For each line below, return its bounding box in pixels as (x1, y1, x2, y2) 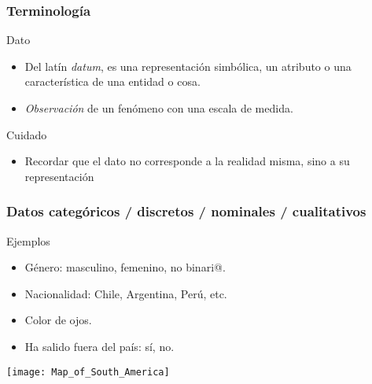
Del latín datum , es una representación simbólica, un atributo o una (24, 57, 352, 74)
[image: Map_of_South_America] (6, 366, 170, 378)
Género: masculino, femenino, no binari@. (24, 259, 226, 275)
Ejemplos (6, 232, 50, 249)
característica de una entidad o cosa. (24, 73, 201, 90)
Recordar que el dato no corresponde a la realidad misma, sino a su (24, 153, 350, 169)
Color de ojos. (24, 312, 92, 328)
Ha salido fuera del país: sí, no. (24, 338, 175, 354)
